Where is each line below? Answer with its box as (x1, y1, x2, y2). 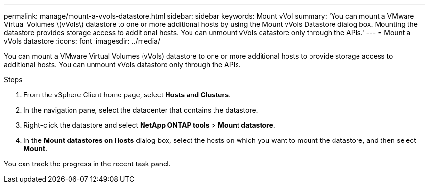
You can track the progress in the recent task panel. (4, 160, 171, 168)
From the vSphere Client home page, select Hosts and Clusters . (24, 91, 231, 99)
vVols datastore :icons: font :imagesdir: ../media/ (4, 37, 160, 45)
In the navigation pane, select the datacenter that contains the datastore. (24, 106, 258, 114)
